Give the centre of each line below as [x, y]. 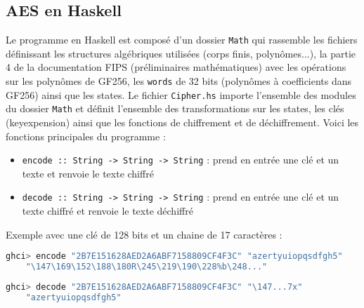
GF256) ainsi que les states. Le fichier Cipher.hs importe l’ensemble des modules [181, 94]
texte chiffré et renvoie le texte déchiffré [108, 211]
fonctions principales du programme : [86, 136]
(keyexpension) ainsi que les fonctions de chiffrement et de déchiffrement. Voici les [182, 122]
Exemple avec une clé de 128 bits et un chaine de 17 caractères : [144, 234]
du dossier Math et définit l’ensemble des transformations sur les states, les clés [175, 108]
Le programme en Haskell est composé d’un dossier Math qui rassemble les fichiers [182, 40]
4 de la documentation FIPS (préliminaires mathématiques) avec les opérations [176, 67]
